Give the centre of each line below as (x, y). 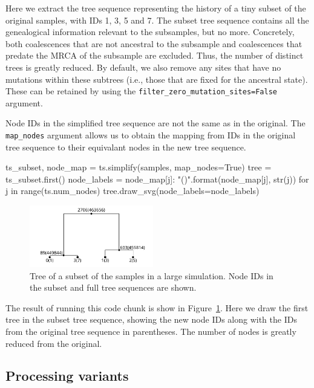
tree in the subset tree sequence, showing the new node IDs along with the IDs (151, 319)
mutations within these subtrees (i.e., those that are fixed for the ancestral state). (157, 79)
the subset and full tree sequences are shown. (113, 287)
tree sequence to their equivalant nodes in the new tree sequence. (126, 147)
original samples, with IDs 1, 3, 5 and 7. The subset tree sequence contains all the (157, 20)
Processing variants (67, 376)
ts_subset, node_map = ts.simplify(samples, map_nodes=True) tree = (139, 167)
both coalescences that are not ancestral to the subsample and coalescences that (154, 43)
